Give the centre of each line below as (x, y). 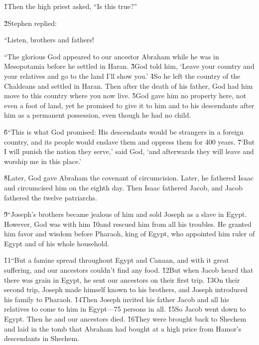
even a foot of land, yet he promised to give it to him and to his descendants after (129, 105)
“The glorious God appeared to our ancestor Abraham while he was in (112, 56)
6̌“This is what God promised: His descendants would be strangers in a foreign (124, 131)
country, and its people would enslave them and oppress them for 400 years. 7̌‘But (129, 141)
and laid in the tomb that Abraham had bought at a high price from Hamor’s (123, 328)
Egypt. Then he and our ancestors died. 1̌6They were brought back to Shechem (125, 319)
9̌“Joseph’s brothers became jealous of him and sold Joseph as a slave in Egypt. (126, 214)
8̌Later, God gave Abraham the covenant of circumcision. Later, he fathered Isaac (129, 178)
